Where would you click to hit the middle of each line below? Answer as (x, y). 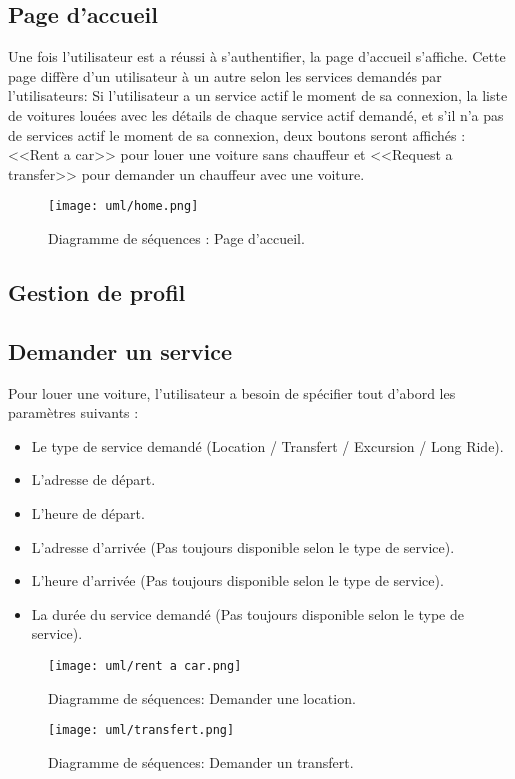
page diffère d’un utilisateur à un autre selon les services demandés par (225, 75)
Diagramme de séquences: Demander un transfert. (201, 761)
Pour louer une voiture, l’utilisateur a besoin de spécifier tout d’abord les (232, 392)
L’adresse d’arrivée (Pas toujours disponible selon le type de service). (243, 546)
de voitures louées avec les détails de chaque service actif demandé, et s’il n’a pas (256, 114)
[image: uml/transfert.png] (141, 730)
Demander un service (120, 350)
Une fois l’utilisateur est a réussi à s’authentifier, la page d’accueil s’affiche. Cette (257, 56)
